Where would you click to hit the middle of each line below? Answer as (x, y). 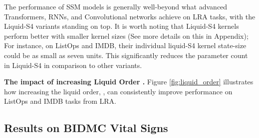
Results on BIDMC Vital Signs (86, 128)
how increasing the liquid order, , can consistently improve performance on (118, 91)
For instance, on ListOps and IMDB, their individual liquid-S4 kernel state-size (125, 45)
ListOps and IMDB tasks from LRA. (60, 101)
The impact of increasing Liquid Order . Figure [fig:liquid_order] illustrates (129, 82)
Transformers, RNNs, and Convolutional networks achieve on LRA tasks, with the (130, 16)
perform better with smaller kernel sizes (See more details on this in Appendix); (126, 35)
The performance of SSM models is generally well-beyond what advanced (116, 6)
